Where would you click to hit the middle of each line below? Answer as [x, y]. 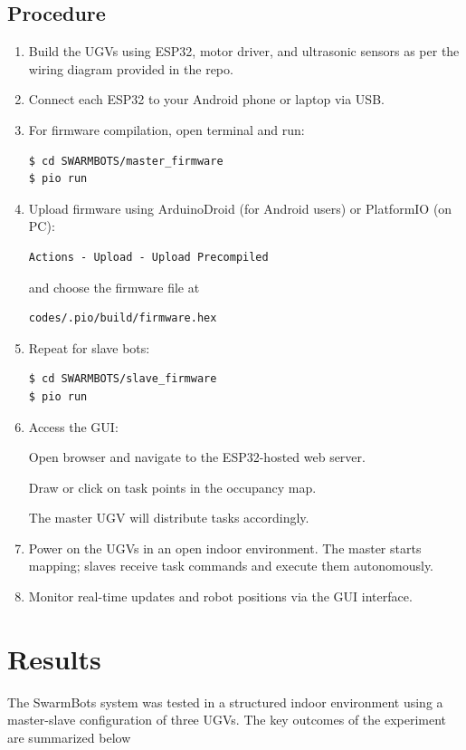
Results [54, 658]
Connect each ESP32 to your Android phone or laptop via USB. [206, 99]
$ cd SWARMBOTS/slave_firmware [123, 379]
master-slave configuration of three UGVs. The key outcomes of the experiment [227, 720]
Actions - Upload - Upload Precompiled [148, 257]
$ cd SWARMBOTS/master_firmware [126, 161]
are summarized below [69, 737]
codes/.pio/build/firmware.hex [123, 318]
